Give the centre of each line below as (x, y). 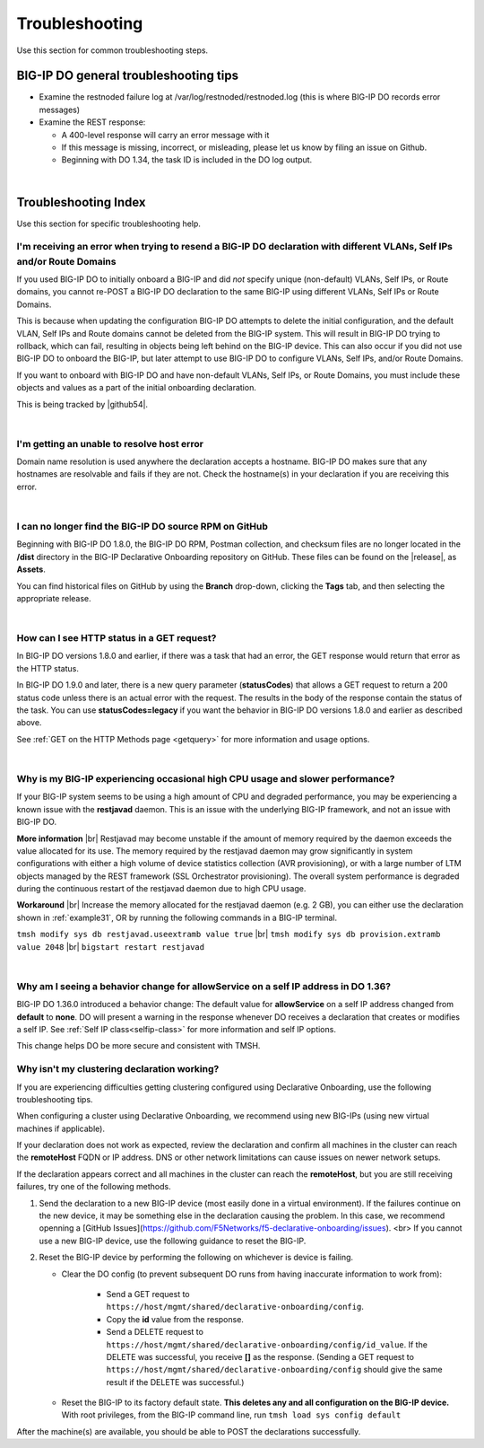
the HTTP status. (48, 668)
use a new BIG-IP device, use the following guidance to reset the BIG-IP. (173, 1241)
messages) (60, 110)
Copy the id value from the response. (175, 1319)
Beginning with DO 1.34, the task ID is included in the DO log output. (187, 160)
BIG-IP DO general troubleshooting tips (128, 76)
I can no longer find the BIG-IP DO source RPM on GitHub (143, 527)
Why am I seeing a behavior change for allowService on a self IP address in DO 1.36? (204, 986)
